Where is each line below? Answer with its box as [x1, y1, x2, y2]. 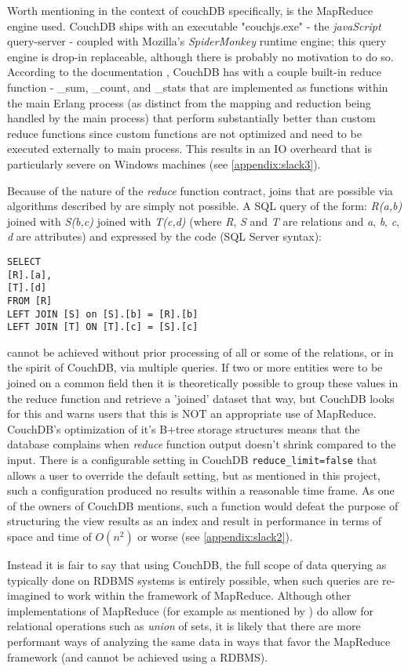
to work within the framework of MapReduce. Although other [53, 587, 352, 604]
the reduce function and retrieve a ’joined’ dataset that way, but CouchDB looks [7, 390, 395, 406]
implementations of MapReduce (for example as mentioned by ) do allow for [7, 602, 374, 618]
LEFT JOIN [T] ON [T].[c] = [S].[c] [7, 321, 199, 333]
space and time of [7, 528, 92, 545]
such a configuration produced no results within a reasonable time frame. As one [7, 482, 395, 499]
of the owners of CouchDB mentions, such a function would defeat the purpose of [7, 497, 399, 513]
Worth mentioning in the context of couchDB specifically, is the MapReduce [7, 2, 373, 18]
